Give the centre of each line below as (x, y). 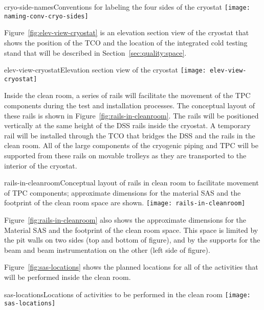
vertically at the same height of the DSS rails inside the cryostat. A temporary (127, 125)
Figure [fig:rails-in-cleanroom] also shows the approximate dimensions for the (125, 220)
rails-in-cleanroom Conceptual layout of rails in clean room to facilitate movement (131, 183)
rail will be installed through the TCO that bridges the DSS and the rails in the (130, 135)
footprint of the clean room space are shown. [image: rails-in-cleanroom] (125, 202)
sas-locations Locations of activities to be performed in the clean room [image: (127, 294)
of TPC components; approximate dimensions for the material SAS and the (123, 192)
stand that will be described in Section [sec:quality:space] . (95, 52)
